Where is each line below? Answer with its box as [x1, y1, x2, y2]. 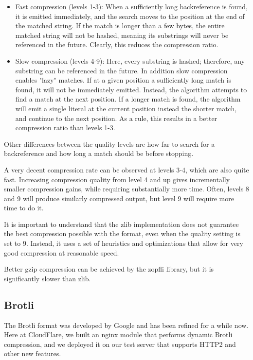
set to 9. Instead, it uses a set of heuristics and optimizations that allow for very [4, 238, 243, 248]
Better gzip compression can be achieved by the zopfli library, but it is [4, 264, 214, 274]
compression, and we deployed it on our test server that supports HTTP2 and [4, 339, 236, 349]
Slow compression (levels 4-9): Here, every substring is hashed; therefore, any [15, 55, 245, 66]
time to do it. [4, 203, 44, 213]
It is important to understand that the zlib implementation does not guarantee [4, 219, 239, 229]
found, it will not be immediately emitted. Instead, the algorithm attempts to [15, 84, 247, 94]
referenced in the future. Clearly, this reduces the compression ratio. [15, 39, 218, 50]
